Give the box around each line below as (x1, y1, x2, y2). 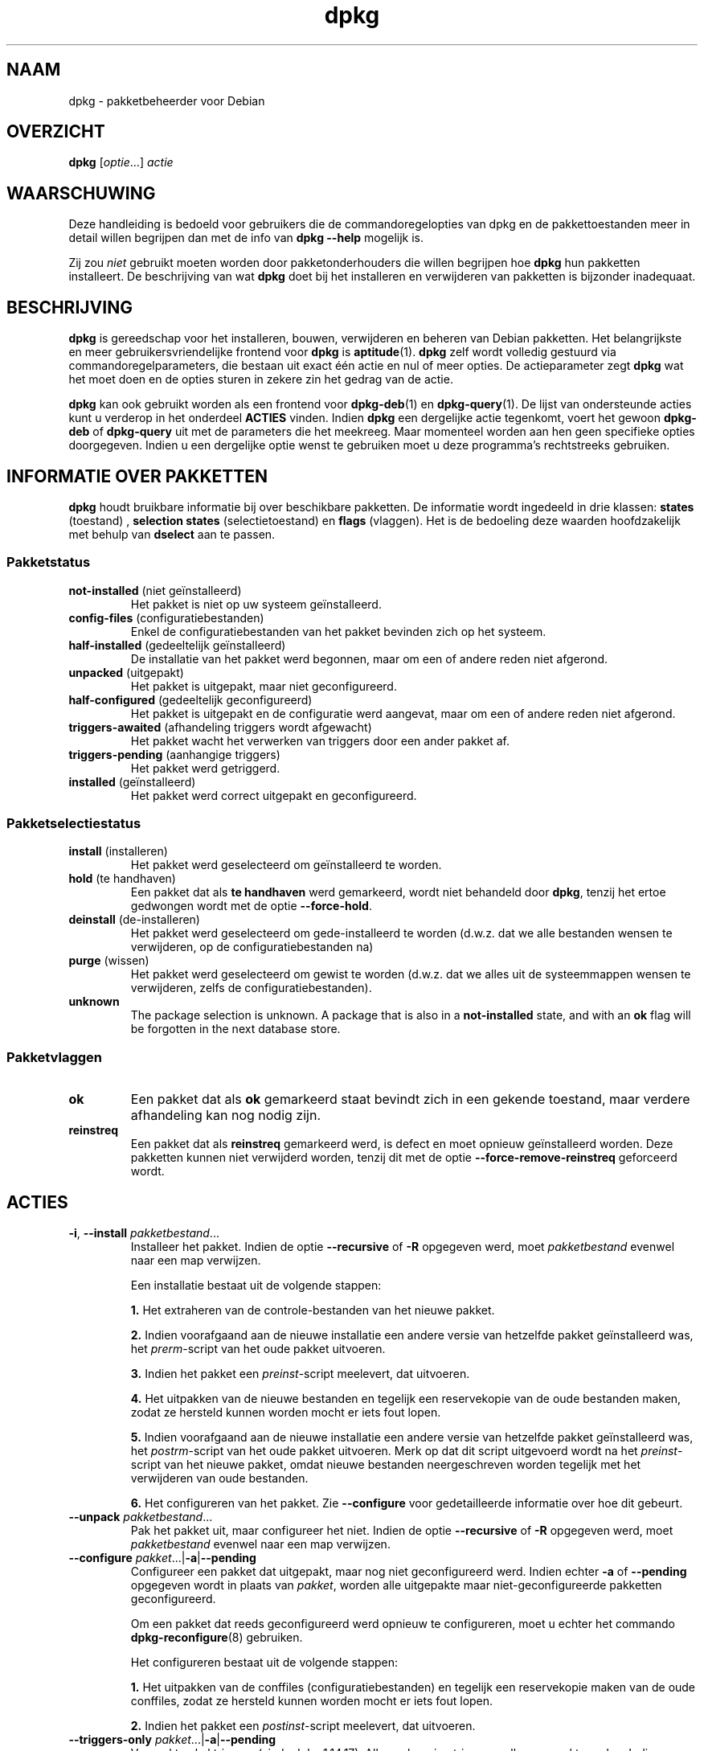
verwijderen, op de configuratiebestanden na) (130, 940, 374, 954)
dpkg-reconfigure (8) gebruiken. (130, 1630, 303, 1645)
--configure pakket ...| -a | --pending (68, 1551, 256, 1565)
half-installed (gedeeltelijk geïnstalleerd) (68, 638, 286, 652)
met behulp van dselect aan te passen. (68, 527, 276, 541)
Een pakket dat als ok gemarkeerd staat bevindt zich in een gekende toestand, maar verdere (130, 1091, 690, 1108)
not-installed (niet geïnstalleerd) (68, 583, 242, 597)
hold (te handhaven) (68, 871, 176, 886)
